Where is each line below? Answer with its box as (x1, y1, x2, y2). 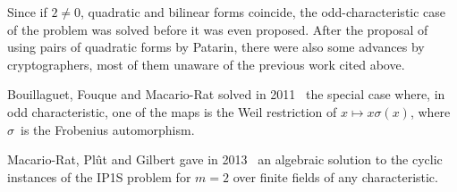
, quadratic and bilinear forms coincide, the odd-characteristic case (80, 3, 446, 21)
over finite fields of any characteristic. (233, 167, 438, 186)
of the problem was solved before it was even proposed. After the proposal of (7, 20, 428, 38)
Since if (7, 3, 47, 21)
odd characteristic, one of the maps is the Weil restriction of (7, 102, 337, 121)
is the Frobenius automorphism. (20, 120, 195, 138)
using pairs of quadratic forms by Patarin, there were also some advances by (7, 38, 425, 56)
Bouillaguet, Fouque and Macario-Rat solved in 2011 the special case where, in (7, 85, 445, 104)
